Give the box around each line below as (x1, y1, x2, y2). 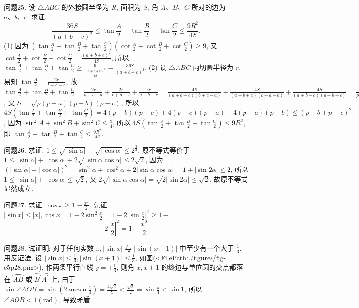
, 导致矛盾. (59, 294, 92, 305)
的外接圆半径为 (61, 2, 109, 12)
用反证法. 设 (4, 252, 42, 262)
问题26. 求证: (4, 145, 44, 155)
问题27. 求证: (4, 199, 44, 209)
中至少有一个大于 (179, 242, 234, 253)
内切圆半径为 (193, 62, 234, 72)
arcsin (69, 286, 87, 293)
